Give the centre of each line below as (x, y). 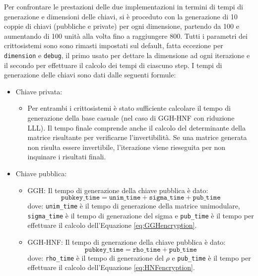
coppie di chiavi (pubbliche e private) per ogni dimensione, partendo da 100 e (122, 26)
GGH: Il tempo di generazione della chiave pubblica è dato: (118, 190)
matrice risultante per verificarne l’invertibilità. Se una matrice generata (137, 137)
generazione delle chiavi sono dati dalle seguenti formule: (90, 75)
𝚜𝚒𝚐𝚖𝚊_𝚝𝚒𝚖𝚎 (167, 198)
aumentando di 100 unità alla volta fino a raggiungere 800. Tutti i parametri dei (126, 35)
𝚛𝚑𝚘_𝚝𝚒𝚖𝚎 (147, 249)
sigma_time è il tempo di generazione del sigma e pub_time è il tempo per (141, 215)
